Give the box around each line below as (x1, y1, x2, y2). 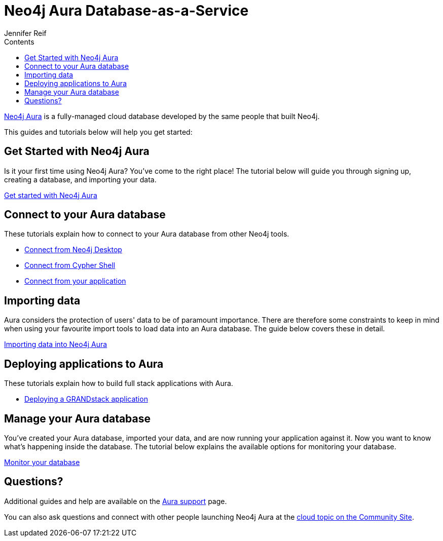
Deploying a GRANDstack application (24, 395, 148, 404)
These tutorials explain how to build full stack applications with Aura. (4, 379, 233, 388)
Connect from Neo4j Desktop (24, 245, 122, 254)
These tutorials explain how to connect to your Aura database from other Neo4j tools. (4, 229, 289, 239)
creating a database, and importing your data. (4, 175, 157, 184)
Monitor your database (4, 457, 80, 467)
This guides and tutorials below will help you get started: (4, 127, 193, 136)
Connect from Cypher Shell (24, 261, 116, 270)
